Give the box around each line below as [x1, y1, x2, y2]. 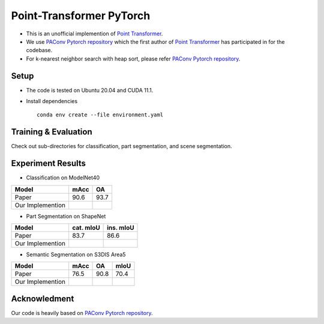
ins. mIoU [107, 224, 134, 232]
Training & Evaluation [11, 127, 92, 137]
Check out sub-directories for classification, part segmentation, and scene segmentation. [11, 143, 232, 150]
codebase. [26, 47, 53, 54]
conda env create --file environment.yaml [37, 112, 164, 118]
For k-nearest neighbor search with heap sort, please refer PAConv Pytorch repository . [26, 55, 241, 62]
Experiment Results [11, 158, 86, 169]
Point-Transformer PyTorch [11, 9, 151, 22]
